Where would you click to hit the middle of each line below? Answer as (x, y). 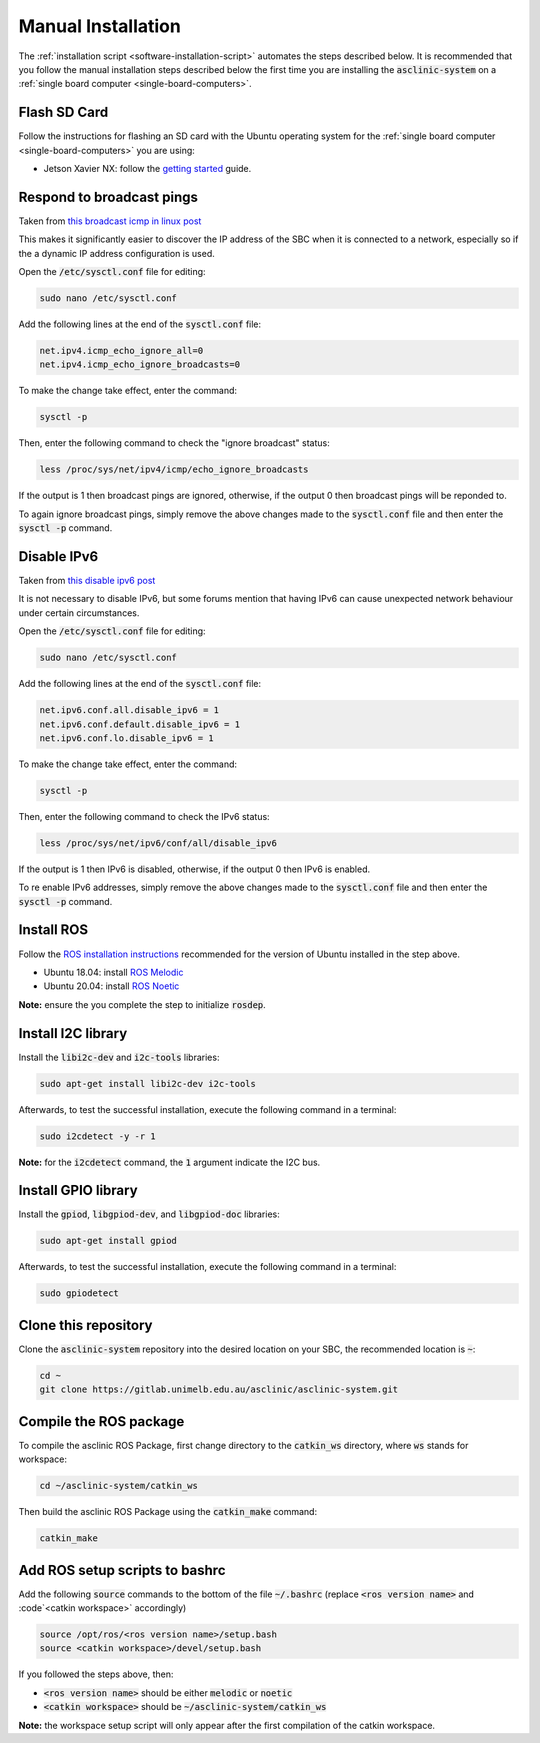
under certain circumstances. (79, 612)
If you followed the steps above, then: (96, 1674)
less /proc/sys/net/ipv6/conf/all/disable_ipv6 (158, 843)
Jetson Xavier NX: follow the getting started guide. (147, 169)
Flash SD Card (63, 112)
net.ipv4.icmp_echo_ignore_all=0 (121, 351)
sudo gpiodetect (79, 1293)
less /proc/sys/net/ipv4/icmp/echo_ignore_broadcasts (174, 469)
